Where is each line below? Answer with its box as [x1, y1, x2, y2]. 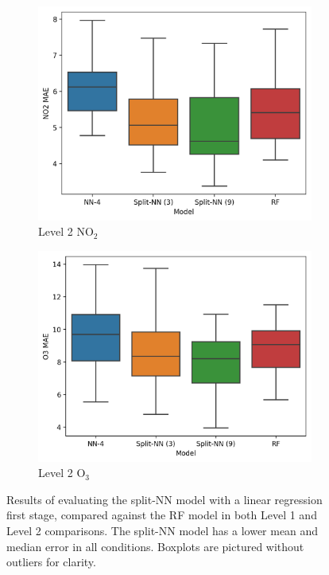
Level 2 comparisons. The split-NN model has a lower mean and [6, 522, 319, 539]
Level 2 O [38, 464, 86, 481]
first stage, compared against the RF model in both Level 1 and [6, 507, 317, 523]
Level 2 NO [38, 223, 94, 240]
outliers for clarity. [6, 553, 96, 570]
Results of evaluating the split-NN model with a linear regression [6, 491, 323, 507]
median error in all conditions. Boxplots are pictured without [6, 538, 304, 554]
